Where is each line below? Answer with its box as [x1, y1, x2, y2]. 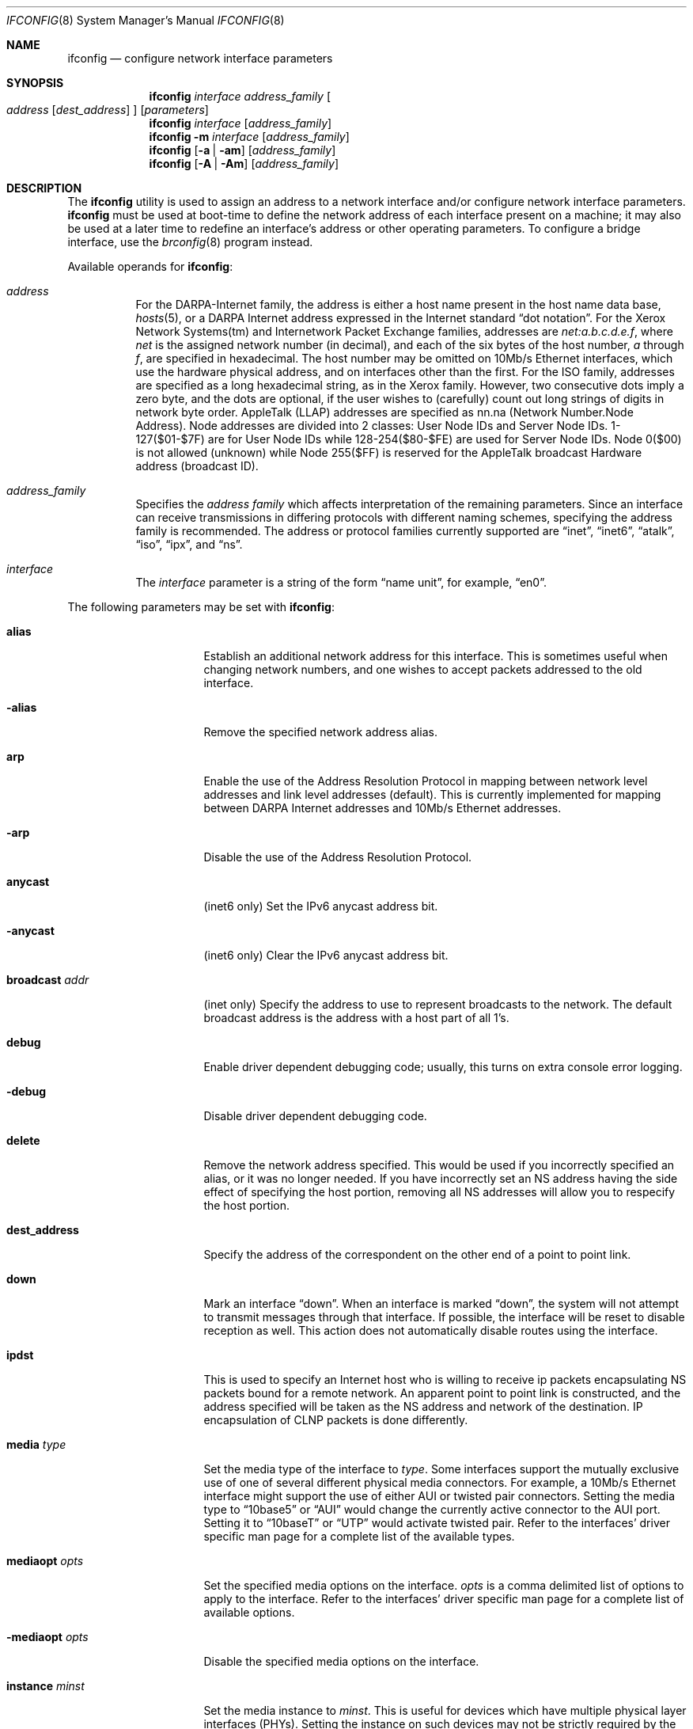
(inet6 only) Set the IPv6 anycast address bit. [203, 899, 438, 913]
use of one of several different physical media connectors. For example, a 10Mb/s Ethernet [203, 1476, 676, 1489]
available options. [203, 1605, 295, 1619]
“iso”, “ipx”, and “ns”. [135, 538, 243, 551]
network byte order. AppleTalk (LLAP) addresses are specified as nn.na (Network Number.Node [135, 405, 634, 419]
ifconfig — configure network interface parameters [67, 51, 333, 65]
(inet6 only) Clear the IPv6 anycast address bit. [203, 948, 449, 962]
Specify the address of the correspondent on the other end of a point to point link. [203, 1248, 631, 1261]
